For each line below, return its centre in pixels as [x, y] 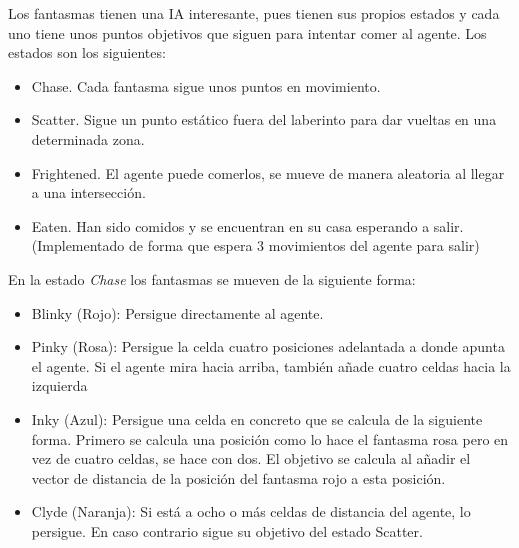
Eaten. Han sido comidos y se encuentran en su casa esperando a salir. [247, 225]
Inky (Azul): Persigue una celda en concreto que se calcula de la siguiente [257, 418]
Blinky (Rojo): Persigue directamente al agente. [177, 312]
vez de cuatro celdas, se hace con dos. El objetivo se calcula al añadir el [251, 458]
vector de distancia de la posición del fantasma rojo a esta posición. [238, 477]
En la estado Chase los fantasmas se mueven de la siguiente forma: [212, 278]
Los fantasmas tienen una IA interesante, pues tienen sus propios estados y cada [254, 13]
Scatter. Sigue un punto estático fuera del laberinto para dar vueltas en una [264, 119]
